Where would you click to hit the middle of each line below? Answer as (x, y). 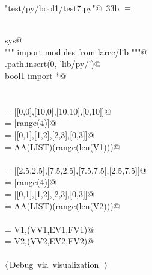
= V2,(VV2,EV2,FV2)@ (50, 241)
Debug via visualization (54, 264)
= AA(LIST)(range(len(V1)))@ (62, 146)
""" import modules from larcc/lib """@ (76, 52)
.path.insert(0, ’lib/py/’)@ (53, 64)
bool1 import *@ (36, 75)
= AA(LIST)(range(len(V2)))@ (62, 205)
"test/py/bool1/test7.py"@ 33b (62, 8)
